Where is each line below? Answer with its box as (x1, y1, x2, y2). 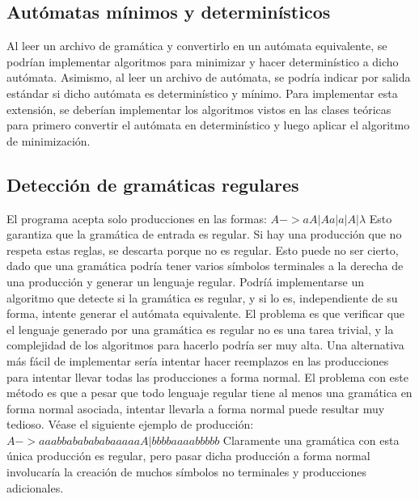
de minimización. (6, 132, 91, 149)
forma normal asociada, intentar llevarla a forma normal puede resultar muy (6, 400, 385, 417)
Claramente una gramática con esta (222, 431, 400, 448)
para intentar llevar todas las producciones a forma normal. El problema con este (6, 368, 408, 385)
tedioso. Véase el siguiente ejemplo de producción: (6, 416, 254, 433)
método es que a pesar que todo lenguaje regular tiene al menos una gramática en (6, 384, 413, 401)
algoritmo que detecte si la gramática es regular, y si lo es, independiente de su (6, 289, 398, 306)
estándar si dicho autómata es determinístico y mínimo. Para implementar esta (6, 84, 398, 101)
